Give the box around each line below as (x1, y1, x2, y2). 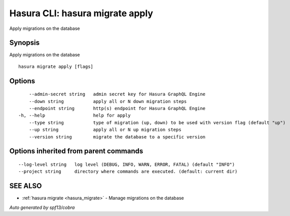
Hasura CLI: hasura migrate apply (9, 8, 153, 19)
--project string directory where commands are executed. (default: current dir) (18, 169, 238, 174)
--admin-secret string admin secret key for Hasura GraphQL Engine (28, 91, 206, 97)
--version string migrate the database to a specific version (28, 134, 206, 139)
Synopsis (9, 39, 40, 47)
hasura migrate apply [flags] (18, 63, 94, 69)
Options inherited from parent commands (9, 147, 143, 156)
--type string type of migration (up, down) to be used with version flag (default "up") (28, 120, 286, 125)
